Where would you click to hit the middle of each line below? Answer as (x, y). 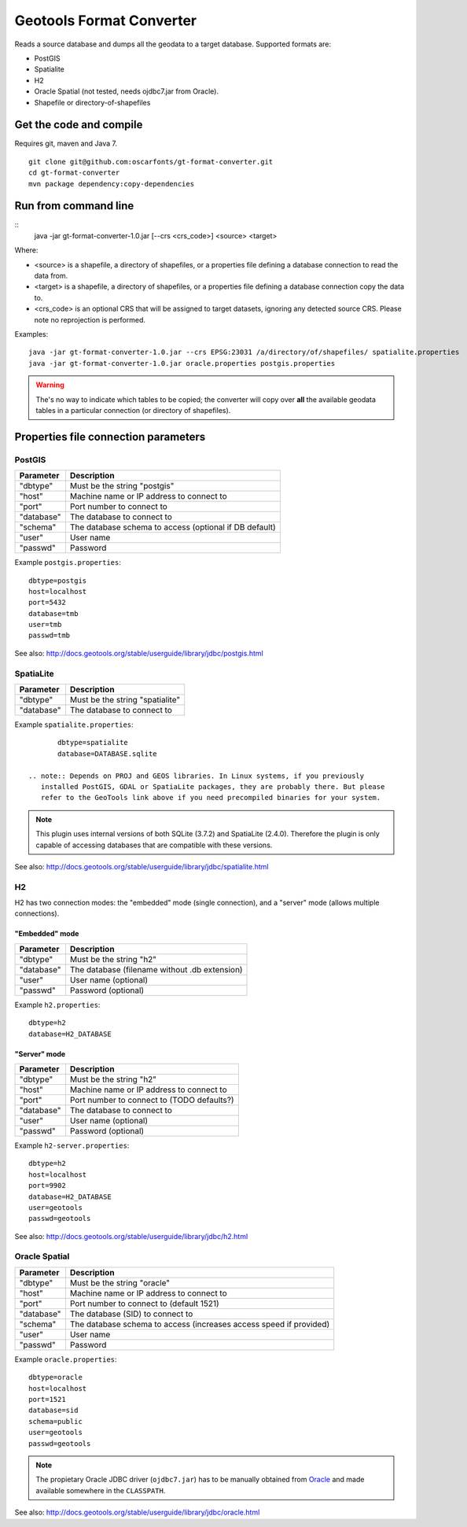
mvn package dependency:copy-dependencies (112, 184)
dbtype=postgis (58, 581)
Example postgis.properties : (68, 562)
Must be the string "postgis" (122, 486)
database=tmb (53, 613)
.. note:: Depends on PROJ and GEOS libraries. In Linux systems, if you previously (197, 776)
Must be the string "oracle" (120, 1282)
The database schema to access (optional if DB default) (173, 527)
